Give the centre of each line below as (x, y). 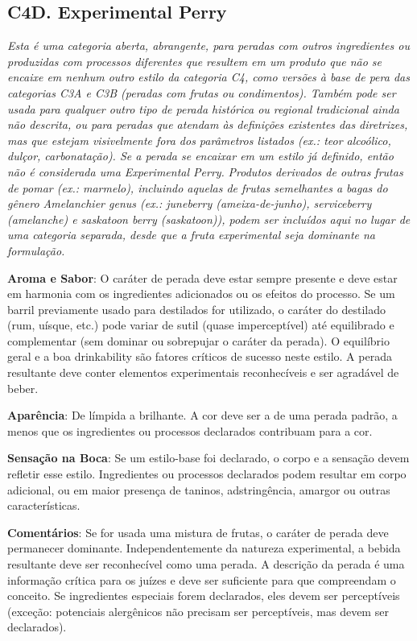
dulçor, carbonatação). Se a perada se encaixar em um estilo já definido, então (200, 156)
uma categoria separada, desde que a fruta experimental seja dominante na (192, 235)
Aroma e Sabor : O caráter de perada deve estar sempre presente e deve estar (202, 277)
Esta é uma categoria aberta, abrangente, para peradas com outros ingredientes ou (208, 45)
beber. (23, 388)
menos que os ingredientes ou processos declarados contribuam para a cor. (190, 430)
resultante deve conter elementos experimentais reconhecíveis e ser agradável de (203, 372)
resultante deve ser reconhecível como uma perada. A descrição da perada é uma (206, 564)
